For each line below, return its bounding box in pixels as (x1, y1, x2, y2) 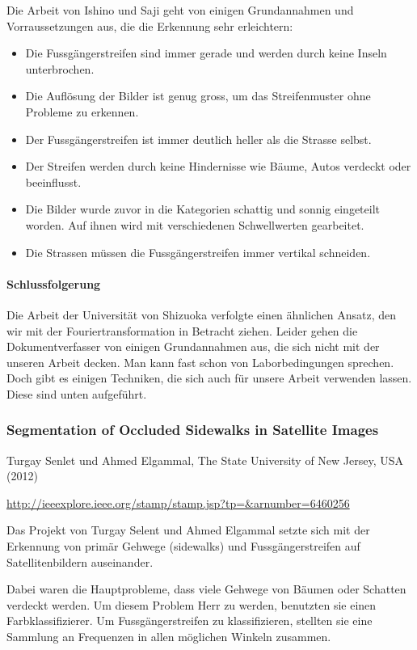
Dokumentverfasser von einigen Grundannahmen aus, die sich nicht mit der (6, 338, 380, 355)
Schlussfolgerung (6, 275, 101, 292)
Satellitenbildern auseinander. (6, 553, 154, 570)
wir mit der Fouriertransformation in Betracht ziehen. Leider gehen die (6, 322, 358, 339)
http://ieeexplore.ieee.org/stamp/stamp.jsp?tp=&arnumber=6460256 (6, 494, 350, 511)
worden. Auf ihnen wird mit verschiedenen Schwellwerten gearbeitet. (25, 216, 364, 233)
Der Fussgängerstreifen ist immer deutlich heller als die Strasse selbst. (25, 130, 372, 147)
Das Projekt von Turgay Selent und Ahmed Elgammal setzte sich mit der (6, 521, 370, 538)
